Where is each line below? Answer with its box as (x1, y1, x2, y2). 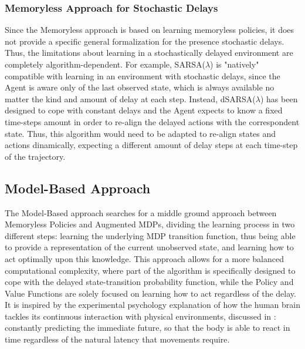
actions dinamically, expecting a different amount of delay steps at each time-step (5, 139, 298, 151)
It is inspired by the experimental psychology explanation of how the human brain (5, 298, 300, 311)
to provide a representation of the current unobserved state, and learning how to (5, 241, 294, 253)
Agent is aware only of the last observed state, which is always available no (5, 81, 274, 93)
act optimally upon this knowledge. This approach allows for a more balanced (5, 252, 284, 264)
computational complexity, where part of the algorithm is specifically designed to (5, 264, 296, 276)
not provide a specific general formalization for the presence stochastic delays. (5, 35, 284, 47)
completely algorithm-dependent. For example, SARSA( (5, 58, 205, 70)
